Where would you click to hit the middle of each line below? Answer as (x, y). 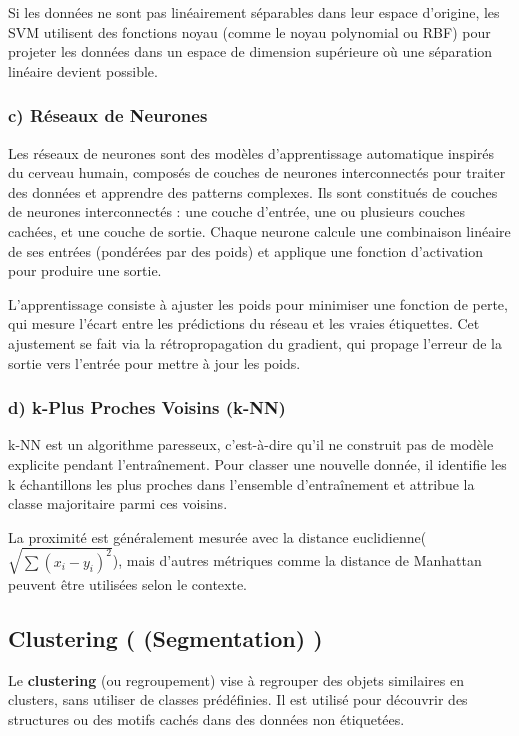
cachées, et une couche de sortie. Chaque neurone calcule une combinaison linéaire (259, 230)
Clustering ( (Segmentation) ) (165, 637)
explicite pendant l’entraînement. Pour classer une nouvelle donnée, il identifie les (257, 463)
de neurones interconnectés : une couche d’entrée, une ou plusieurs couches (237, 211)
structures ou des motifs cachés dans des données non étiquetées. (206, 718)
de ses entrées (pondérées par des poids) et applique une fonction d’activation (246, 250)
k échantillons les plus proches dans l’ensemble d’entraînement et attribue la (241, 483)
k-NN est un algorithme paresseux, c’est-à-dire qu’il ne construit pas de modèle (251, 444)
